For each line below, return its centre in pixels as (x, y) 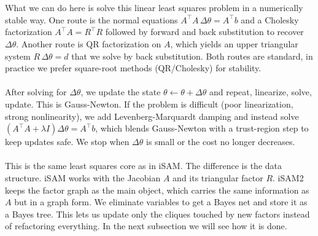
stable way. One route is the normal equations (91, 19)
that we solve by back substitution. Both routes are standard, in (192, 56)
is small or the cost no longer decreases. (221, 142)
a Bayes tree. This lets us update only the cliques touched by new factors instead (157, 214)
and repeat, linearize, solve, (260, 92)
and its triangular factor (218, 177)
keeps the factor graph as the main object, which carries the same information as (157, 190)
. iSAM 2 (288, 177)
